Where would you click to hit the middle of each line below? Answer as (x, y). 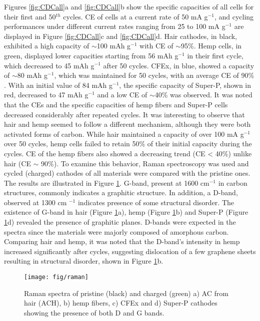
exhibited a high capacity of (47, 46)
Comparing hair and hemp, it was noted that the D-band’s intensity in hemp (122, 241)
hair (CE (17, 163)
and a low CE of (122, 95)
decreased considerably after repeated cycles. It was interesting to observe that (124, 114)
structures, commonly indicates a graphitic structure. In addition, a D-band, (121, 192)
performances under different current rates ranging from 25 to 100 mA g (115, 26)
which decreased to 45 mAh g (49, 65)
